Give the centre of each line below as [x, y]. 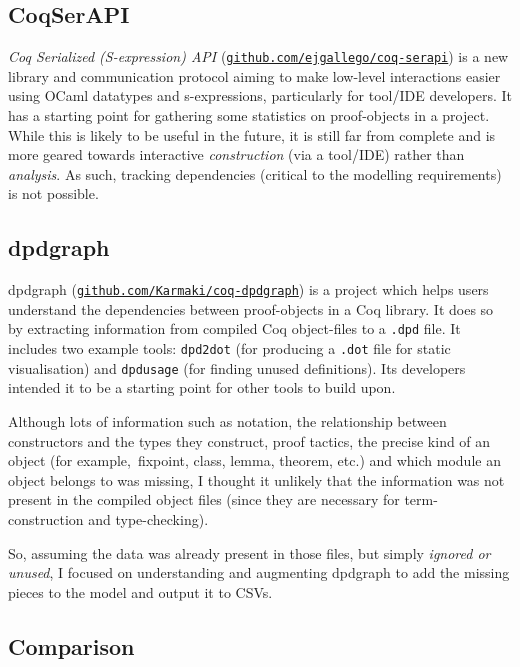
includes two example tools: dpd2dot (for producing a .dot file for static [229, 348]
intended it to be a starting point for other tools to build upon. [202, 387]
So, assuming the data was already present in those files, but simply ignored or [249, 552]
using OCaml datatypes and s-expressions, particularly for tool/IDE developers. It [260, 95]
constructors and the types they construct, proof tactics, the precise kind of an [249, 440]
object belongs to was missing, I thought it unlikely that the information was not [256, 479]
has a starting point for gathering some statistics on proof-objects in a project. [249, 115]
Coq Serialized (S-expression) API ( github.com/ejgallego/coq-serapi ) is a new [258, 56]
